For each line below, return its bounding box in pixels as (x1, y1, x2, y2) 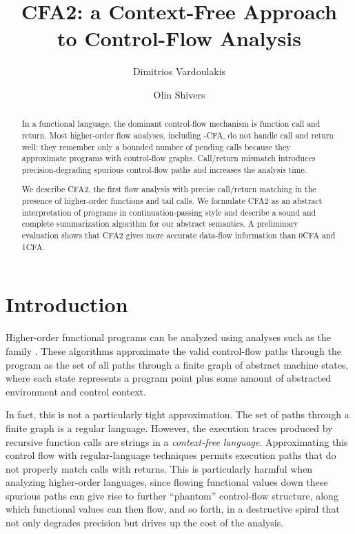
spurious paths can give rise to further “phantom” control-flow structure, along (6, 488, 338, 502)
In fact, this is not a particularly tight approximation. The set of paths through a (6, 407, 349, 422)
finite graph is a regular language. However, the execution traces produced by (6, 420, 333, 435)
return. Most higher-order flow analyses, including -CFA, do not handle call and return (21, 129, 334, 141)
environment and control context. (6, 384, 146, 398)
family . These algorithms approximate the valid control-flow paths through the (6, 343, 341, 358)
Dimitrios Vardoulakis (132, 64, 226, 79)
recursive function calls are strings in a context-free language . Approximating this (6, 434, 348, 449)
